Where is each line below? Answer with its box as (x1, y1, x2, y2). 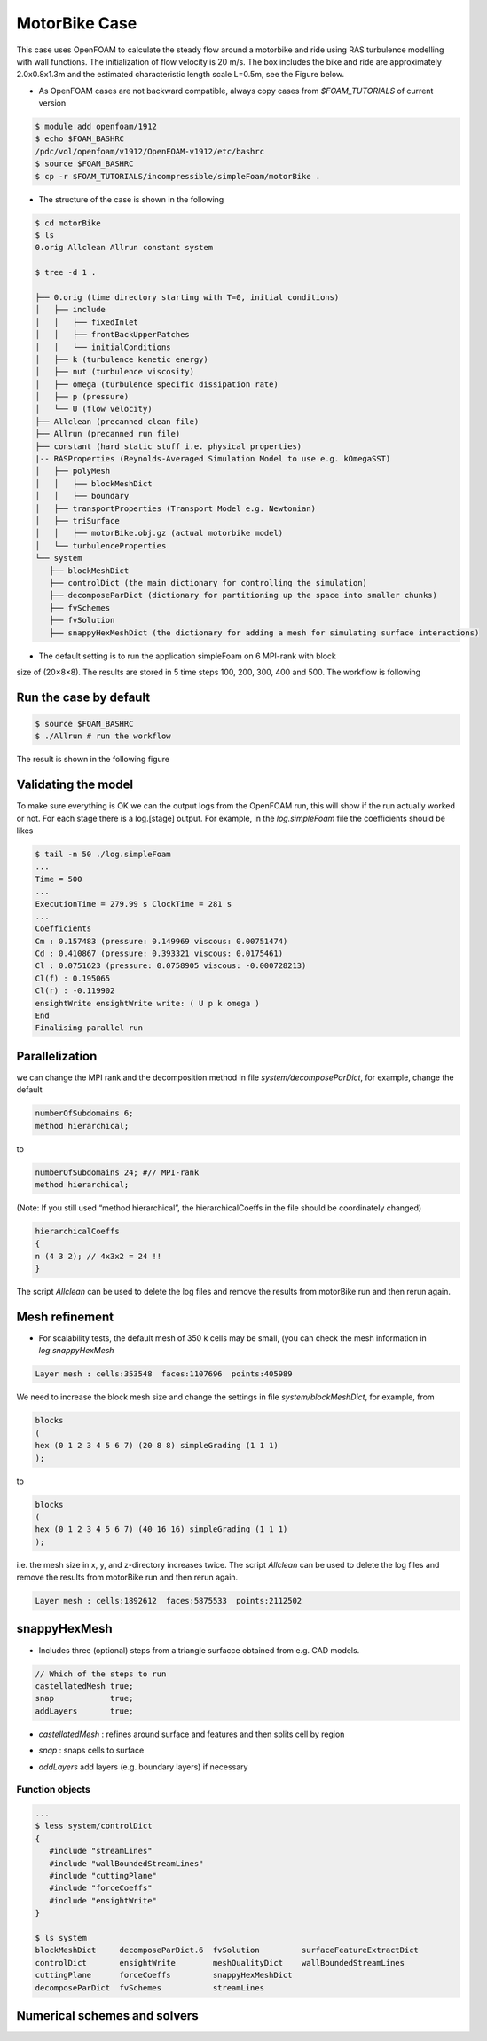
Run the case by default (16, 690, 151, 705)
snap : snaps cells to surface (38, 1745, 145, 1756)
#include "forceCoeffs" (49, 1883, 153, 1894)
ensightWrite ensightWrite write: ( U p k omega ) (35, 998, 261, 1008)
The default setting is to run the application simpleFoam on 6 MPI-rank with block (38, 650, 337, 661)
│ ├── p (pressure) (35, 391, 130, 402)
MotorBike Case (16, 13, 137, 33)
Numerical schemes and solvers (16, 2008, 199, 2023)
